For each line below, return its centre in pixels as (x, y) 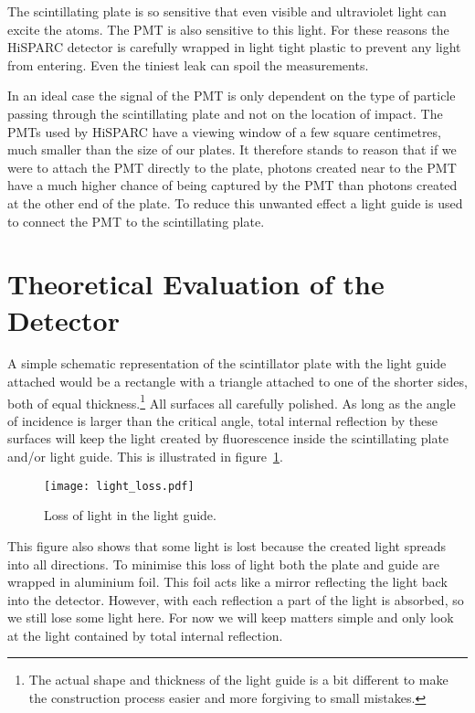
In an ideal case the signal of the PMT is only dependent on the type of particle (232, 96)
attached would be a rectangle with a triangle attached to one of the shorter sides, (237, 382)
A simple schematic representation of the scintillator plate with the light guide (227, 363)
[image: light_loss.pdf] (119, 486)
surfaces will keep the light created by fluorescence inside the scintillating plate (228, 438)
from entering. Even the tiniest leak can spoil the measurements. (188, 64)
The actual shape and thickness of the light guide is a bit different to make (238, 680)
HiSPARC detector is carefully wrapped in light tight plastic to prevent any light (234, 47)
